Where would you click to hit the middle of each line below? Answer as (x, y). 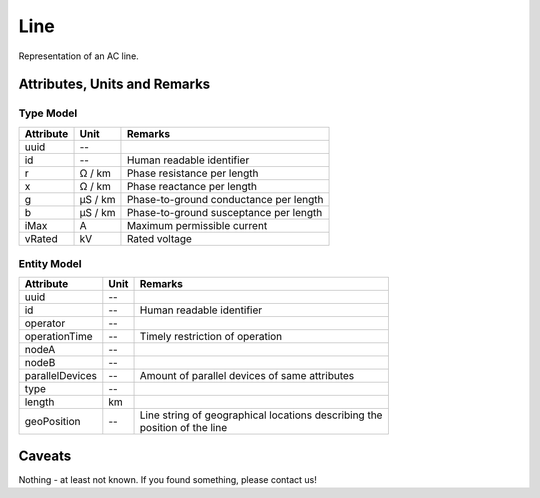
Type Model (48, 113)
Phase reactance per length (191, 186)
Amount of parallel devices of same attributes (247, 376)
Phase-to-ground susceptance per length (224, 212)
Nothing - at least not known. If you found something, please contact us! (167, 479)
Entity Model (50, 264)
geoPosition (52, 422)
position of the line (183, 428)
